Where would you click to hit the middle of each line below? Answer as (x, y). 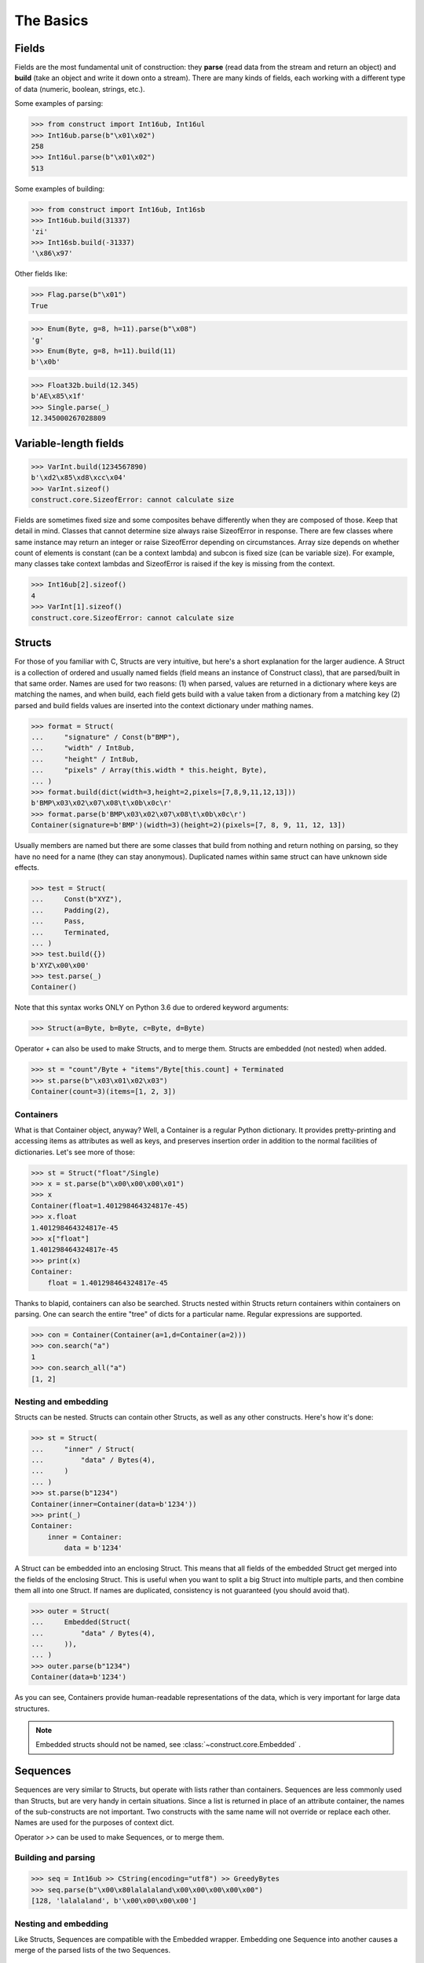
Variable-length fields (69, 443)
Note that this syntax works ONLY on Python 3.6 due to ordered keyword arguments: (152, 1007)
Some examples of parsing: (59, 104)
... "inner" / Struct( (83, 1449)
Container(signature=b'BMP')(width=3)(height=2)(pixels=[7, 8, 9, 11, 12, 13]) (188, 825)
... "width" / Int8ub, (83, 748)
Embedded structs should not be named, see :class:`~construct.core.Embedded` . (168, 1745)
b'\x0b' (46, 362)
